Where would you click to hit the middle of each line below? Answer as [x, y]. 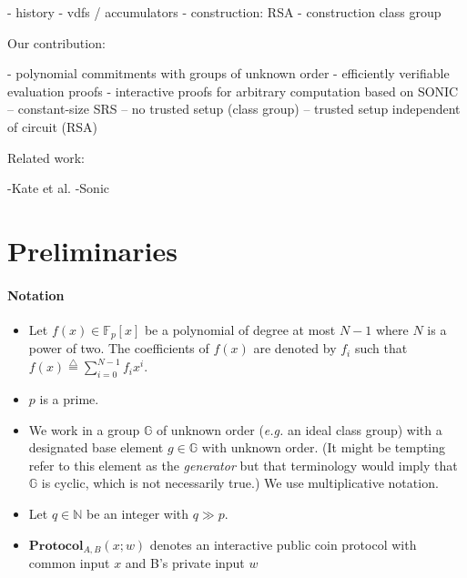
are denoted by [295, 348]
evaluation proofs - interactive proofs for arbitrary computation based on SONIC [233, 91]
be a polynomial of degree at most [240, 329]
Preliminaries [92, 250]
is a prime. [69, 398]
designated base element [96, 447]
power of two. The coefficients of [119, 348]
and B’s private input [185, 563]
